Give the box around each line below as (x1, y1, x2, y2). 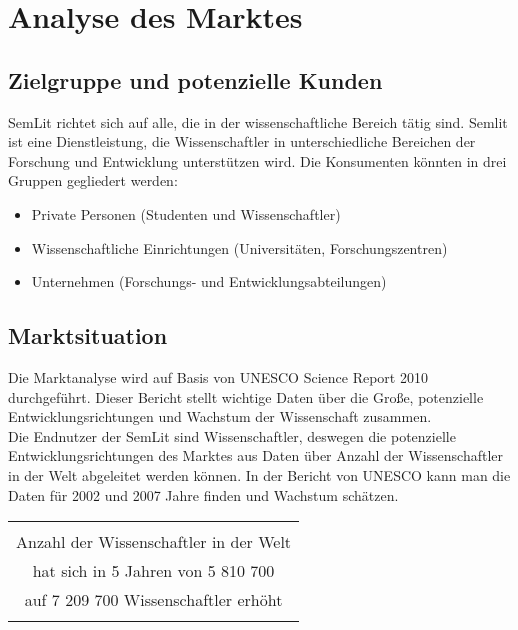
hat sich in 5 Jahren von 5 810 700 (32, 559, 275, 583)
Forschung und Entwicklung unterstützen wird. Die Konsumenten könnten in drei (8, 150, 507, 171)
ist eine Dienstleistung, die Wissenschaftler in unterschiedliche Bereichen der (8, 131, 476, 152)
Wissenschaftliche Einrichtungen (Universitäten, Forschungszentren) (31, 237, 448, 258)
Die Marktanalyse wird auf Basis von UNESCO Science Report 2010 (8, 366, 428, 387)
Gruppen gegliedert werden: (8, 170, 178, 191)
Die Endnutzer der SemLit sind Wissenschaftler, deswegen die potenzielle (8, 425, 456, 446)
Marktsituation (8, 320, 168, 351)
